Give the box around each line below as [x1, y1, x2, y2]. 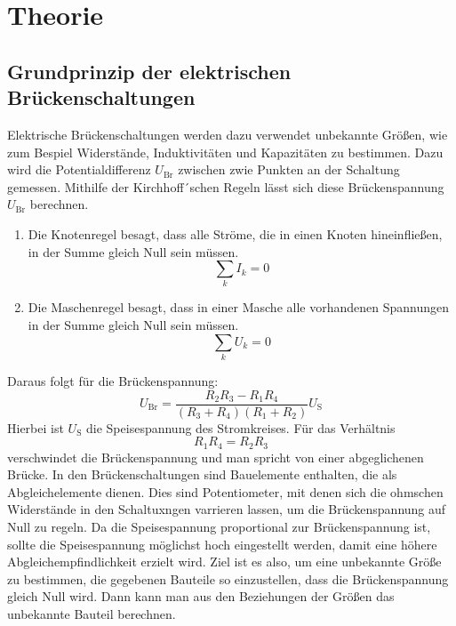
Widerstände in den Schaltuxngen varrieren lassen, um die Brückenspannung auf [7, 500, 446, 518]
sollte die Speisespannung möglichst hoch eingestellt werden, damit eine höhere [7, 534, 437, 553]
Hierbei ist [7, 418, 64, 437]
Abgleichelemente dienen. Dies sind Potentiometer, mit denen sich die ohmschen [7, 482, 444, 501]
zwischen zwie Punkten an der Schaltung [178, 160, 400, 179]
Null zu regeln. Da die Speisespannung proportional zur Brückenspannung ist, [7, 518, 431, 536]
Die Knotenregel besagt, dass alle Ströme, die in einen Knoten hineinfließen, [28, 224, 443, 243]
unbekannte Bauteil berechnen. [7, 605, 176, 623]
